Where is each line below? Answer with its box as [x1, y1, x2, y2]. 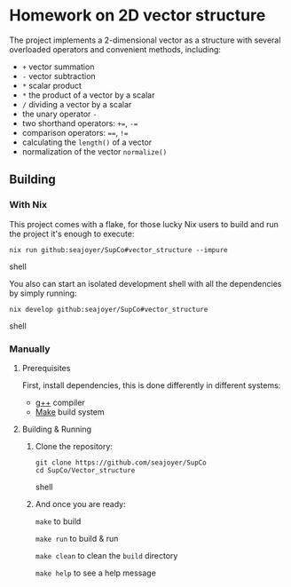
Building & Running [21, 424, 91, 434]
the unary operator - [21, 108, 98, 119]
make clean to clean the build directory [35, 550, 178, 560]
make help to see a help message [35, 567, 157, 578]
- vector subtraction [21, 70, 96, 81]
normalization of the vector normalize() [21, 146, 168, 156]
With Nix [9, 199, 47, 211]
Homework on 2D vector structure [9, 5, 266, 26]
